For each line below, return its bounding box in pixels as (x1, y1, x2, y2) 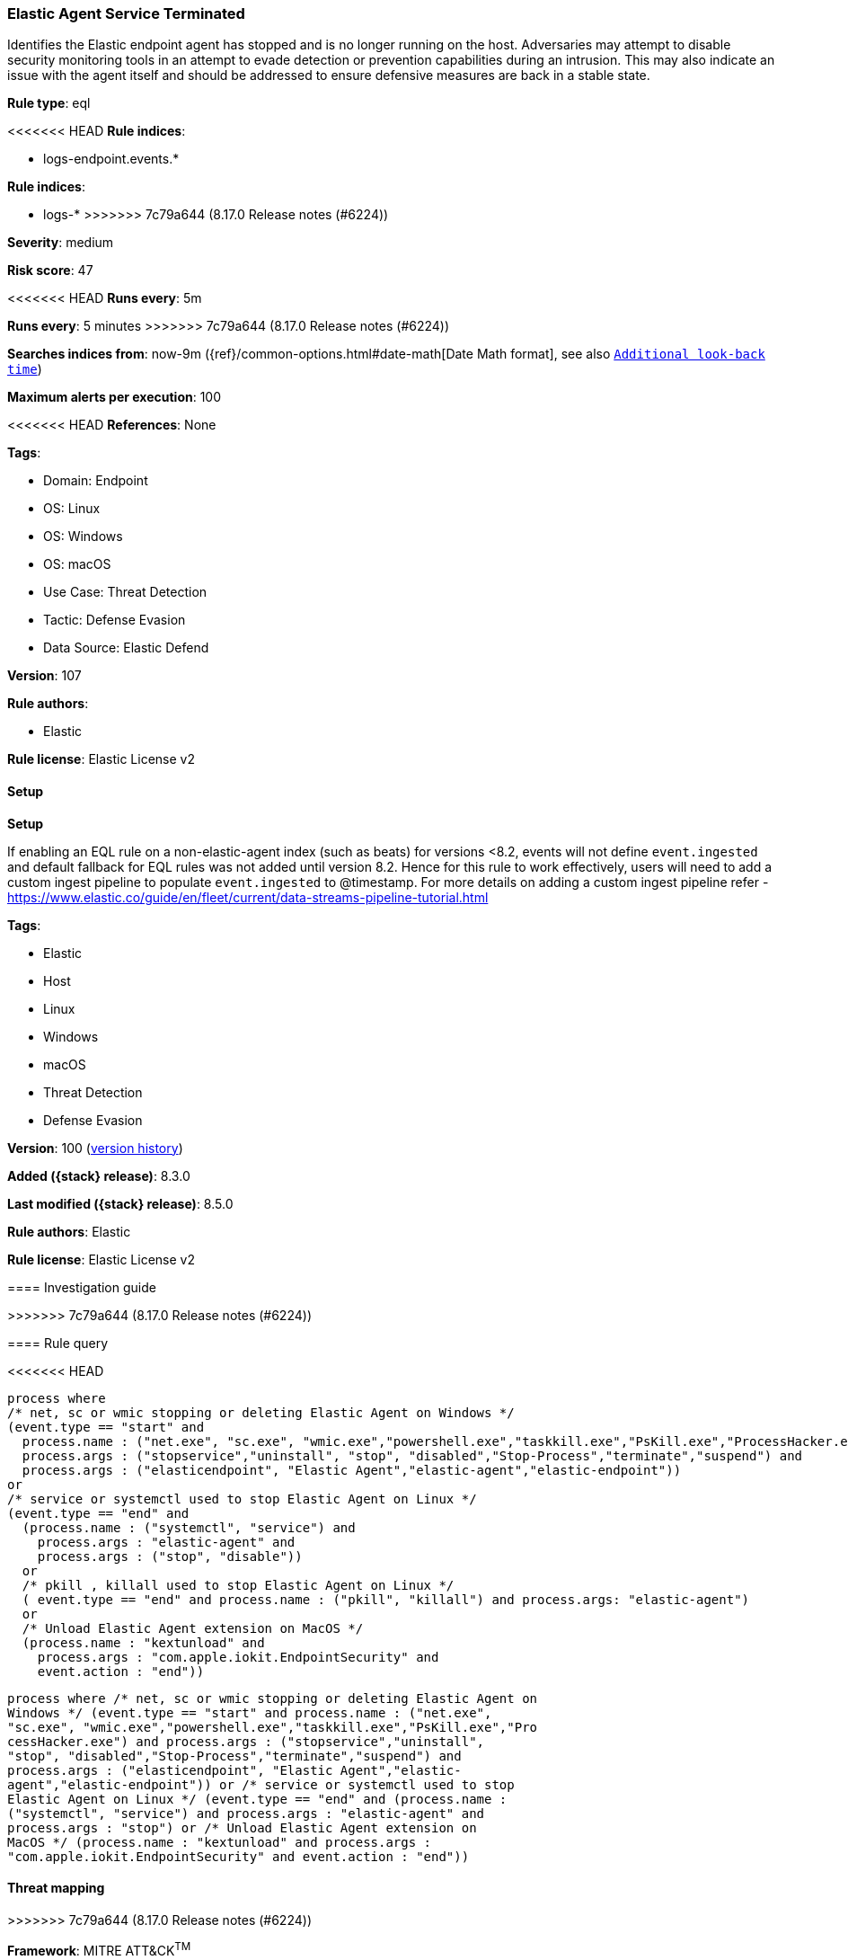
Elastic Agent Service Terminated (7, 4, 245, 22)
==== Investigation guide (7, 1279, 156, 1295)
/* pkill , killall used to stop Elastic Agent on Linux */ (22, 1577, 455, 1592)
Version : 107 (7, 668, 82, 684)
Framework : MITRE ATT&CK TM (7, 1939, 191, 1958)
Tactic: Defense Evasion (43, 612, 186, 628)
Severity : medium (7, 235, 114, 251)
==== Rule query (7, 1335, 109, 1351)
